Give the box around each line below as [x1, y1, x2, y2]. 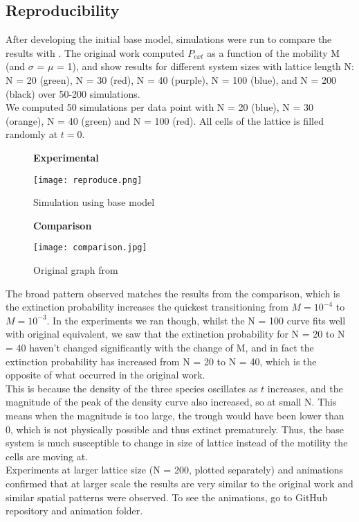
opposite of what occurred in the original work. [6, 367, 205, 382]
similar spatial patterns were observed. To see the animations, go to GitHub [6, 489, 328, 504]
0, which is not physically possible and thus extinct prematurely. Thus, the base [6, 421, 344, 436]
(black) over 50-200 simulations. [6, 86, 140, 101]
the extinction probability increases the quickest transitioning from [6, 299, 288, 314]
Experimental [33, 150, 99, 164]
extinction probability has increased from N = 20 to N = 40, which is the [6, 354, 317, 368]
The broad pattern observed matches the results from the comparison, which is [6, 286, 340, 300]
